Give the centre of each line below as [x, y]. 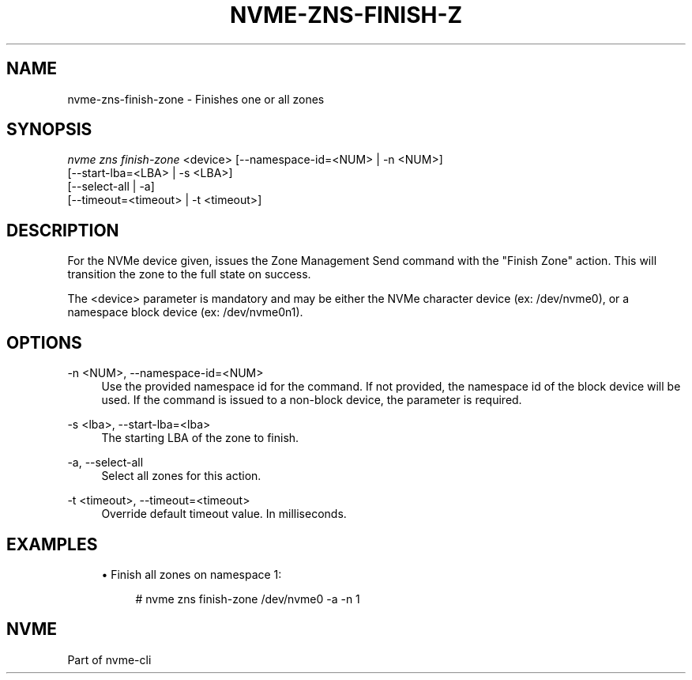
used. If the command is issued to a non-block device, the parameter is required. [312, 400]
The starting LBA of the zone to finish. [200, 438]
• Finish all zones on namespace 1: [192, 574]
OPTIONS [44, 342]
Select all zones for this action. [181, 476]
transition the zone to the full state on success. [189, 274]
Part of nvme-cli [109, 659]
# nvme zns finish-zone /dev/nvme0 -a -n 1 [248, 599]
